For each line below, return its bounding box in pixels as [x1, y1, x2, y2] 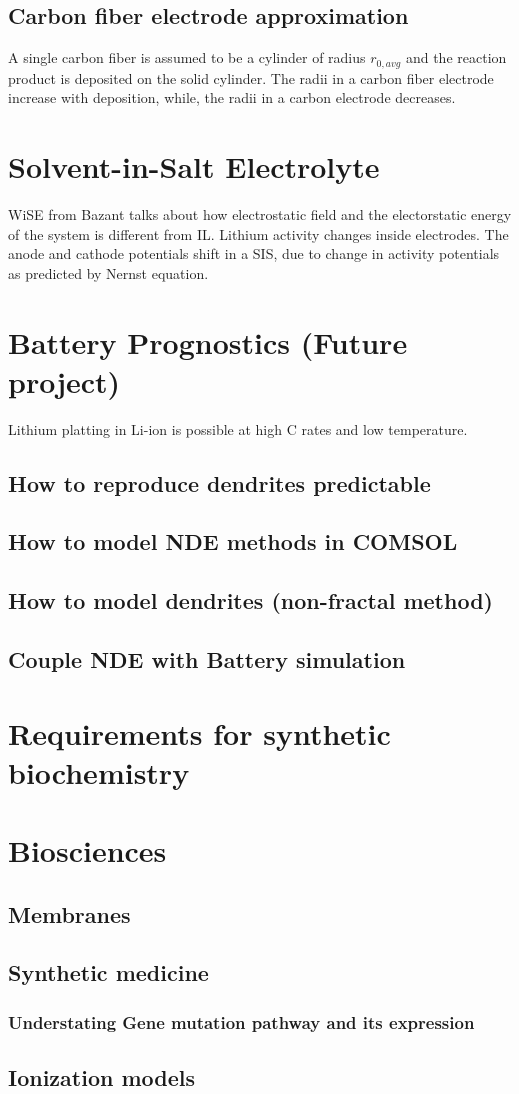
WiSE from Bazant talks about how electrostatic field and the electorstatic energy [8, 203, 512, 224]
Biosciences [8, 830, 167, 871]
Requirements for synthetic [8, 712, 391, 753]
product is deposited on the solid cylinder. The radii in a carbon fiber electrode [8, 67, 494, 88]
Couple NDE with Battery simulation [8, 643, 406, 674]
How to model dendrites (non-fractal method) [8, 585, 493, 616]
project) [8, 360, 121, 401]
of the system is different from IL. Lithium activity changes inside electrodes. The [8, 223, 509, 244]
